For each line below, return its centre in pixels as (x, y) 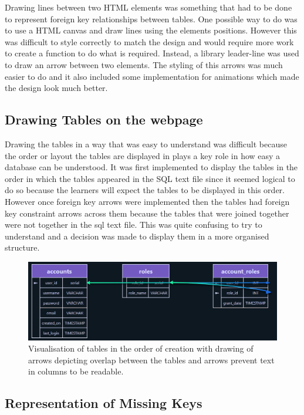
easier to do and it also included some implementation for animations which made (152, 76)
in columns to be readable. (76, 371)
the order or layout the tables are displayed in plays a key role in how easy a (143, 155)
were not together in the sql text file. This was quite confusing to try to (134, 225)
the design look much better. (56, 88)
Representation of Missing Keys (104, 403)
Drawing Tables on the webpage (104, 119)
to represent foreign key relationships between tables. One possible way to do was (151, 18)
